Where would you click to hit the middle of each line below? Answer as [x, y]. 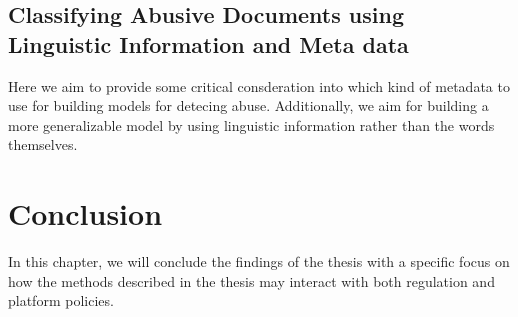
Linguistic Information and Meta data [208, 43]
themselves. [43, 144]
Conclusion [85, 213]
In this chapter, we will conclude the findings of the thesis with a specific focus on [259, 261]
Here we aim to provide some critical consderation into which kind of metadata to [259, 85]
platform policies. [61, 300]
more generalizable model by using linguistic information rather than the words [251, 124]
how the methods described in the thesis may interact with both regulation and [251, 280]
